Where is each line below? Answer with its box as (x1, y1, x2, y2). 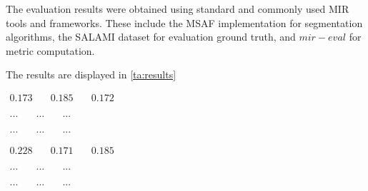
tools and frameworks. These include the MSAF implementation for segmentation (6, 15, 363, 30)
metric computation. (6, 43, 95, 58)
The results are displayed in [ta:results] (6, 67, 176, 82)
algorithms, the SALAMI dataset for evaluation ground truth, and (6, 29, 296, 44)
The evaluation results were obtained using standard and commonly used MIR (6, 1, 349, 16)
